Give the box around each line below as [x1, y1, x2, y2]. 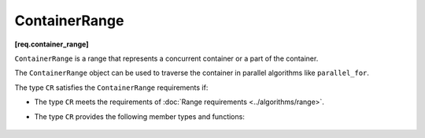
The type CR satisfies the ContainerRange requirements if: [14, 83, 209, 92]
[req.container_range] [14, 39, 89, 49]
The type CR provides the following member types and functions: [34, 111, 246, 121]
